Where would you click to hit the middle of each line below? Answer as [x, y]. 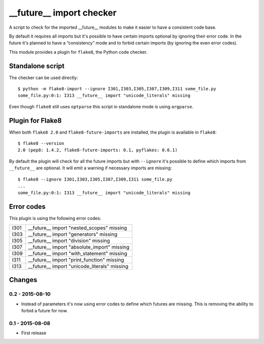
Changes [23, 280]
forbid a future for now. [44, 310]
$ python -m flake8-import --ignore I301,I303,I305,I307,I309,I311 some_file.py [117, 89]
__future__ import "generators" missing [73, 234]
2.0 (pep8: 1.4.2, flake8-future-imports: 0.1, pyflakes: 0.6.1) [98, 150]
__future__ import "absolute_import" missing [79, 247]
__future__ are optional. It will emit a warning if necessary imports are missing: [90, 168]
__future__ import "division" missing [69, 241]
